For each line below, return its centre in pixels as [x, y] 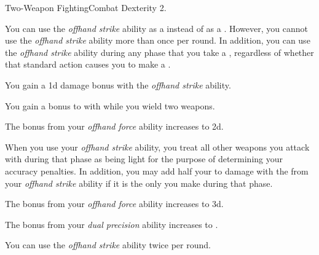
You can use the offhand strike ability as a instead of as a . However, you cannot [156, 28]
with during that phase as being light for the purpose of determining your [144, 159]
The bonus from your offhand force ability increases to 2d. [114, 126]
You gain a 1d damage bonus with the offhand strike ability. [118, 84]
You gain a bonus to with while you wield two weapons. [110, 105]
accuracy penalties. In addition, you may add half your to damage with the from [157, 171]
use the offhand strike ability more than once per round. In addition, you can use [158, 40]
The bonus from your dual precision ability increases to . [112, 224]
